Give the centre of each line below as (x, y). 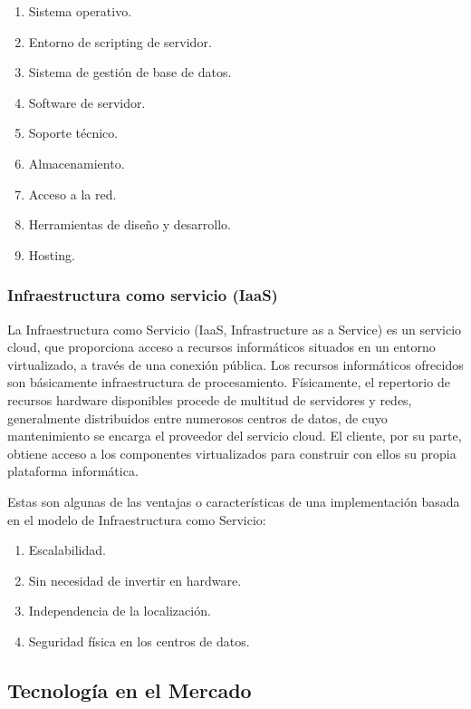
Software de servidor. (87, 102)
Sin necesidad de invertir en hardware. (135, 580)
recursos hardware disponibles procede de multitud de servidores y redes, (210, 399)
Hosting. (52, 254)
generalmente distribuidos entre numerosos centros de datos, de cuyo (197, 418)
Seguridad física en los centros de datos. (139, 641)
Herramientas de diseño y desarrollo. (130, 224)
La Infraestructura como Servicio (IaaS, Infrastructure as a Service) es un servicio (235, 329)
